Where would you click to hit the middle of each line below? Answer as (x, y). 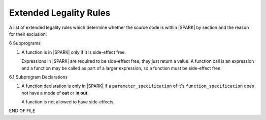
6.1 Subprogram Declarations (38, 77)
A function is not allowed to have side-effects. (68, 102)
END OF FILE (22, 111)
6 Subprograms (25, 43)
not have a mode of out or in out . (55, 93)
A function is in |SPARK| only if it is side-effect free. (74, 52)
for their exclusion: (28, 34)
